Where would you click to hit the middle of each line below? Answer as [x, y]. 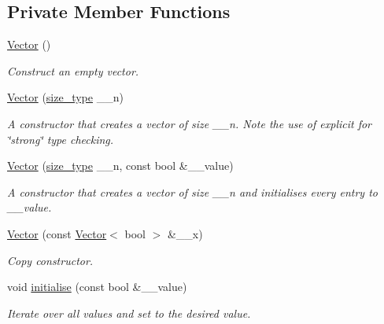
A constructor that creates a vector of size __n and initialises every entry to [192, 191]
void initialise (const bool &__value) [97, 287]
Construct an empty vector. [73, 70]
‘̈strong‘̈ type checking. [61, 139]
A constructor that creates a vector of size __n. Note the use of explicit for [190, 123]
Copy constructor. [50, 260]
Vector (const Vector [57, 233]
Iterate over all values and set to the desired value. [129, 313]
